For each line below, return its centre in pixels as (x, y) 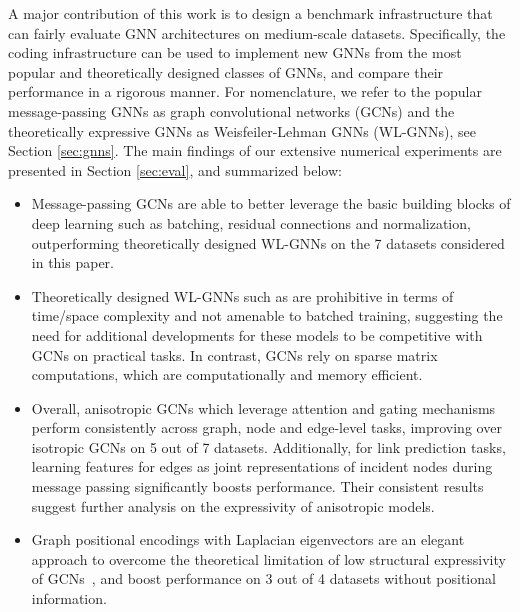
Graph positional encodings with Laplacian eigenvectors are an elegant (248, 539)
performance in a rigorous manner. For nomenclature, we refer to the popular (245, 91)
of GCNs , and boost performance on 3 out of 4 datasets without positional (263, 578)
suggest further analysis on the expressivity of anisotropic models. (233, 505)
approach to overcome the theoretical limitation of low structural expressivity (268, 558)
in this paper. (72, 262)
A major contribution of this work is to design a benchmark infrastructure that (250, 13)
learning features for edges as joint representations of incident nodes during (262, 466)
